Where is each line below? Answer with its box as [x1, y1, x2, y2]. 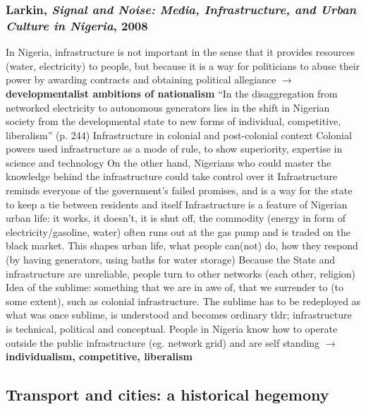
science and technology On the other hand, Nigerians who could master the [6, 155, 331, 170]
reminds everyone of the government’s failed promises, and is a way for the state [6, 183, 353, 198]
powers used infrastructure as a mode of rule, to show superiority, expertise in [6, 141, 343, 156]
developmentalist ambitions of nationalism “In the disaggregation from [6, 85, 338, 100]
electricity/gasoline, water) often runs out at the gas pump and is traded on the [6, 224, 350, 239]
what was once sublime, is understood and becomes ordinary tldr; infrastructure [6, 307, 352, 322]
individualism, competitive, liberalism [6, 349, 193, 364]
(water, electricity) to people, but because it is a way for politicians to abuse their [6, 58, 360, 73]
